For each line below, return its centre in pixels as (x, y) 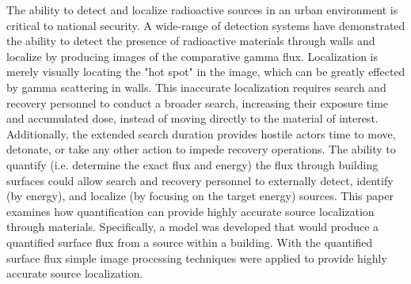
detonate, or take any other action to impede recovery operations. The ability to (201, 149)
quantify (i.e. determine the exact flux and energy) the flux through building (192, 164)
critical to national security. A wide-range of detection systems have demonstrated (206, 25)
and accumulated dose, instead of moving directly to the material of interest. (192, 118)
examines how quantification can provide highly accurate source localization (190, 211)
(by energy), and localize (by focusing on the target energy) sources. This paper (200, 196)
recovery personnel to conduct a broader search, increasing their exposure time (198, 102)
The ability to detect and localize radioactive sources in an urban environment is (202, 9)
